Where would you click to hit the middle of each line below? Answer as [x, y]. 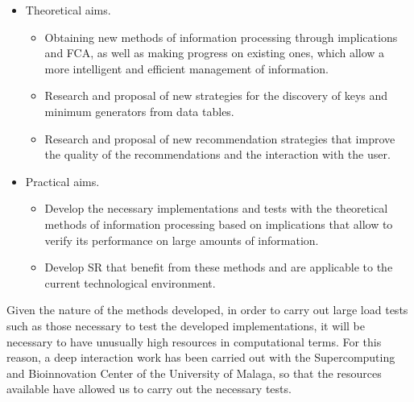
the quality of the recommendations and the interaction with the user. [217, 154]
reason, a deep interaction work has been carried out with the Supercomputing [201, 357]
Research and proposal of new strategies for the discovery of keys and [216, 95]
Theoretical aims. [68, 10]
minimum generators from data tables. [139, 111]
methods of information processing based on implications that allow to [219, 224]
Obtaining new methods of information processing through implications [221, 37]
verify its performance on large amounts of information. [182, 240]
